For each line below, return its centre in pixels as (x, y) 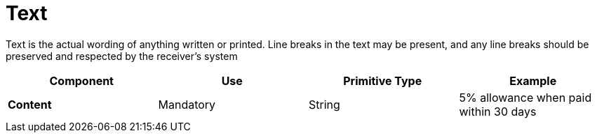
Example (533, 80)
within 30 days (498, 111)
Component (81, 80)
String (324, 104)
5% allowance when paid (525, 97)
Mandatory (187, 104)
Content (30, 104)
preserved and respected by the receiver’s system (122, 56)
